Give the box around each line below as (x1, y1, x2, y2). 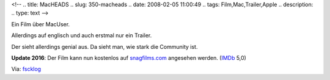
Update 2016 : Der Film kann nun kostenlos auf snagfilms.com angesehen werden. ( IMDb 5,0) (11, 54, 247, 61)
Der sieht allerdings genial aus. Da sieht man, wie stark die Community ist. (11, 43, 198, 50)
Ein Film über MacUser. (11, 20, 70, 27)
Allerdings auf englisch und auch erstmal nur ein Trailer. (11, 32, 152, 39)
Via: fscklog (11, 65, 42, 73)
